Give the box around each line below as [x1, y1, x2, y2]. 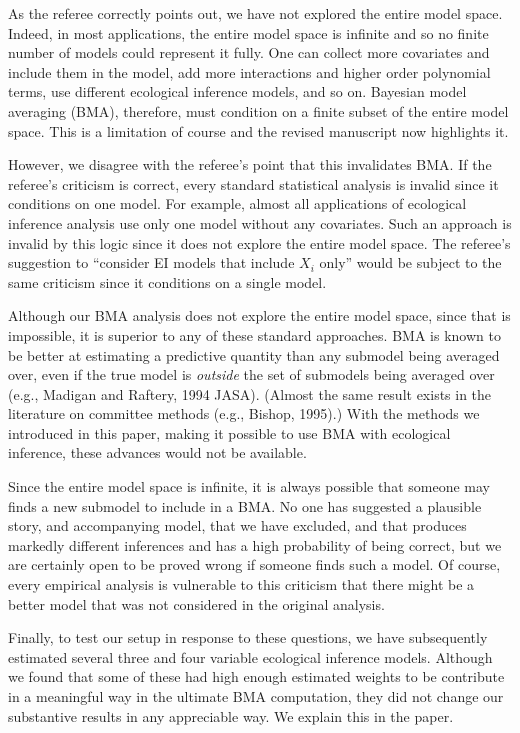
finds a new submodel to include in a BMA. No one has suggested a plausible [8, 495, 482, 516]
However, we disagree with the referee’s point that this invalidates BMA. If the [8, 154, 492, 175]
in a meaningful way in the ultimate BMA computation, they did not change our [8, 686, 504, 706]
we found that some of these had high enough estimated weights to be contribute [8, 666, 505, 687]
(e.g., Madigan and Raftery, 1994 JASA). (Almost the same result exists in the [8, 383, 492, 404]
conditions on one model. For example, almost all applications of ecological [8, 193, 467, 214]
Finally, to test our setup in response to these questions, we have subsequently [8, 627, 488, 648]
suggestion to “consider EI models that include [8, 252, 295, 273]
